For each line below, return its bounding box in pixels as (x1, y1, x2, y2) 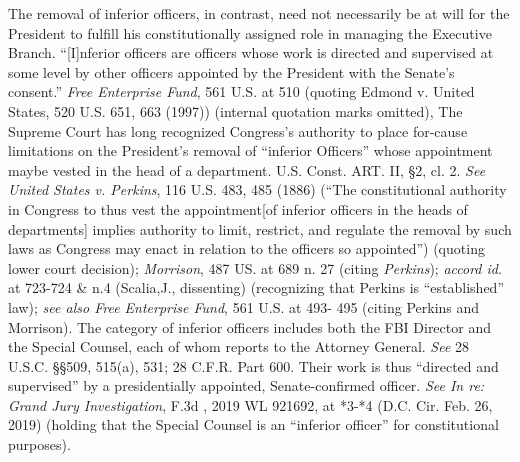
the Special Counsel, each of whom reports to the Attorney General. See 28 (8, 336, 470, 357)
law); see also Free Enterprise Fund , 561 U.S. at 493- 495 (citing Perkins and (8, 296, 480, 317)
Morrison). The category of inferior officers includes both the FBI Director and (8, 316, 491, 337)
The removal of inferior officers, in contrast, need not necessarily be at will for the (8, 3, 510, 23)
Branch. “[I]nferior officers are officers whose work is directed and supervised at (8, 42, 494, 63)
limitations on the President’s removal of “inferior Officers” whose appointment (8, 140, 493, 161)
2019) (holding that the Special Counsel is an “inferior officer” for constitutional (8, 414, 499, 435)
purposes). (8, 434, 71, 455)
